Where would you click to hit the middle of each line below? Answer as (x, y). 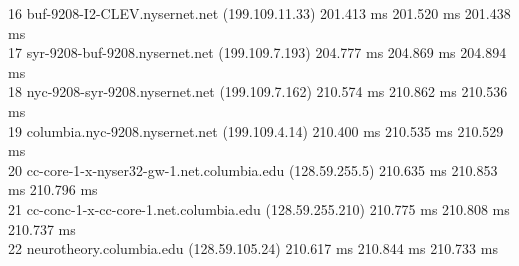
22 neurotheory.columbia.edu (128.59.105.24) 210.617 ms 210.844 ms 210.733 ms (253, 248)
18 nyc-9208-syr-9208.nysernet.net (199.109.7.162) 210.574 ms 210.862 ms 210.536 (258, 91)
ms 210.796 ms (53, 189)
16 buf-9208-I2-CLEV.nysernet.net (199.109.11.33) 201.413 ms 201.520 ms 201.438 (259, 13)
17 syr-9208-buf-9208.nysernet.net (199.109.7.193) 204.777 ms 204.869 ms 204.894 (257, 52)
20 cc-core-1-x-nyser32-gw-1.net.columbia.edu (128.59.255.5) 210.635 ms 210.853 (253, 169)
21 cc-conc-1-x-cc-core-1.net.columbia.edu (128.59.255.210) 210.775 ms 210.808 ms (259, 208)
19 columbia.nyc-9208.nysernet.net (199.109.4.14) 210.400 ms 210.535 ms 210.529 (256, 130)
